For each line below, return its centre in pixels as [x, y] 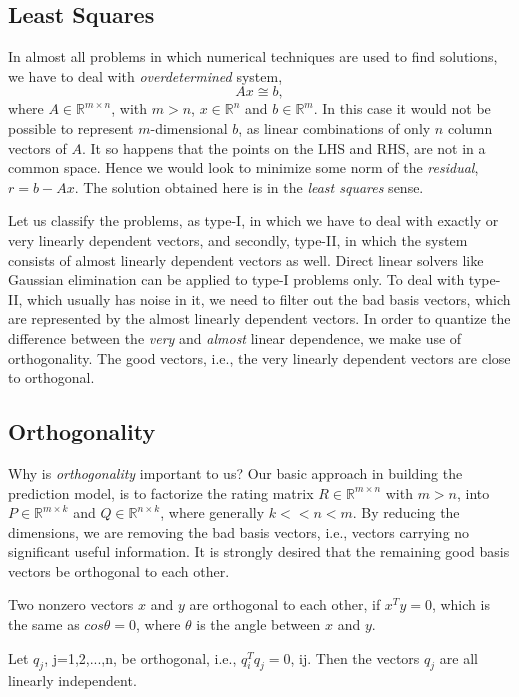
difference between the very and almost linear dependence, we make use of [235, 337]
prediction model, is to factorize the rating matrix [161, 492]
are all [458, 657]
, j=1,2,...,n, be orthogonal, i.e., [140, 657]
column [470, 127]
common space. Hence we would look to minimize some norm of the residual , [243, 167]
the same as [44, 624]
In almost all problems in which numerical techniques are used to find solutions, [253, 56]
